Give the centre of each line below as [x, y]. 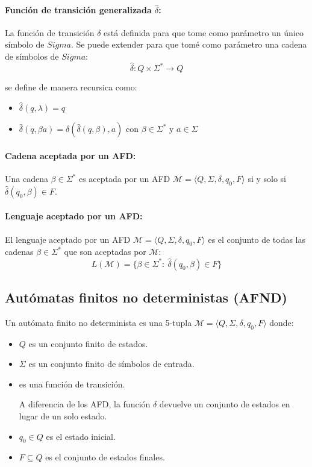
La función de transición [50, 32]
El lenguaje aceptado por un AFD [68, 239]
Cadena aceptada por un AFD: [70, 155]
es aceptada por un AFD [124, 179]
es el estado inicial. [81, 436]
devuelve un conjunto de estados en [225, 404]
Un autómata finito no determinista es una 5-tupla [98, 322]
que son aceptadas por [105, 252]
